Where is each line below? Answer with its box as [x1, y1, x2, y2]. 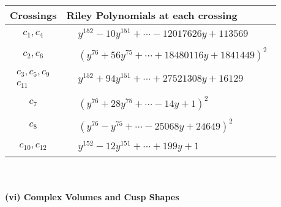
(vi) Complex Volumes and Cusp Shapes [5, 190, 179, 203]
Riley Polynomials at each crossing [66, 8, 238, 22]
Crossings [10, 8, 57, 22]
